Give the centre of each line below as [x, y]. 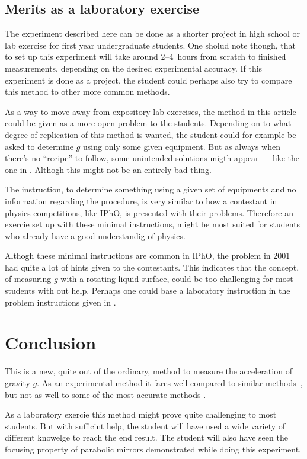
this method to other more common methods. [87, 92]
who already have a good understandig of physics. [95, 235]
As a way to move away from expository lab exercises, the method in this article [151, 111]
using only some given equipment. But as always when [182, 146]
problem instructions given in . [60, 302]
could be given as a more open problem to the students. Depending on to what [148, 123]
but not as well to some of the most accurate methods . [105, 394]
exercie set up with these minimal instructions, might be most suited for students [153, 224]
